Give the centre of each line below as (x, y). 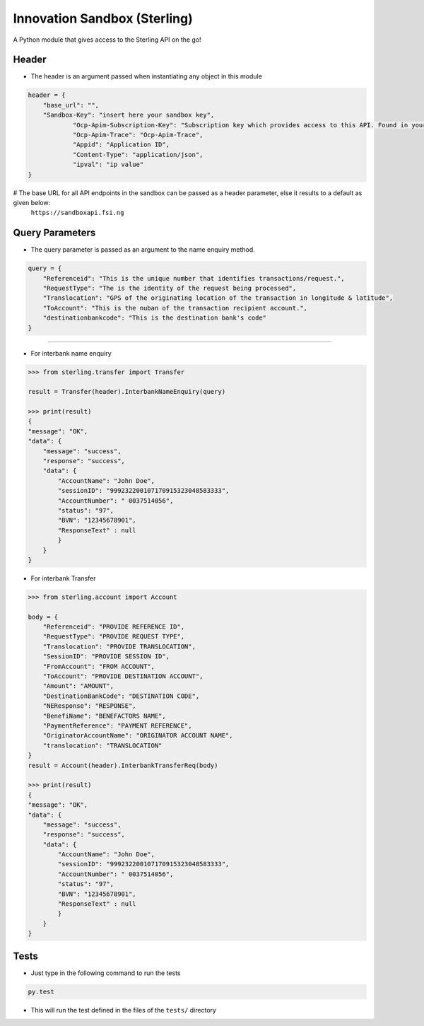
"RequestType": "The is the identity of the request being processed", (170, 288)
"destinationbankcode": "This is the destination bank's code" (155, 318)
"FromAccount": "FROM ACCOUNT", (99, 666)
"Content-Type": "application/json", (138, 155)
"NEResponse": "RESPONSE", (90, 706)
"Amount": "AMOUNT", (78, 686)
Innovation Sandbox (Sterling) (103, 18)
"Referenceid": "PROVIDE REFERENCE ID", (114, 627)
